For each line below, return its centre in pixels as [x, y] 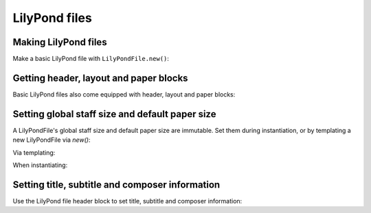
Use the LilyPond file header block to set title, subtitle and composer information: [127, 201]
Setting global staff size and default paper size [114, 114]
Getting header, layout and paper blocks [100, 78]
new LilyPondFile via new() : [52, 140]
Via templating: [34, 152]
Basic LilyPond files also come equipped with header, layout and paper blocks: [124, 94]
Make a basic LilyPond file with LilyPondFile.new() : [91, 59]
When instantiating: [40, 165]
